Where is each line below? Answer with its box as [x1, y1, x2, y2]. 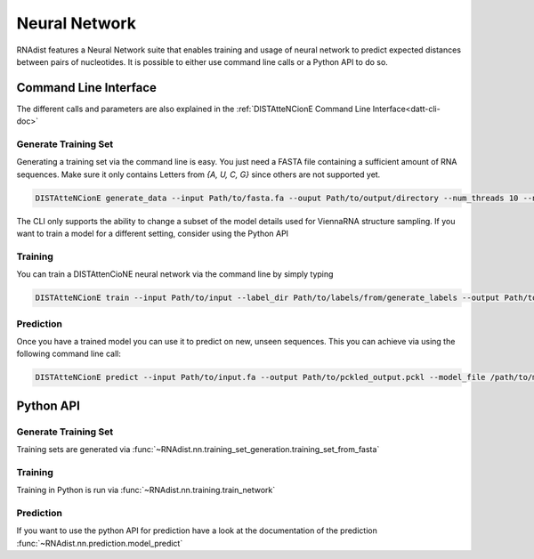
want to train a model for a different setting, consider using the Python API [16, 228, 289, 239]
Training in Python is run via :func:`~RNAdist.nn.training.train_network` [16, 485, 276, 496]
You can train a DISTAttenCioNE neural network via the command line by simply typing [16, 269, 334, 279]
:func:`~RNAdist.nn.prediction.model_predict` [16, 538, 183, 548]
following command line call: [16, 348, 122, 360]
